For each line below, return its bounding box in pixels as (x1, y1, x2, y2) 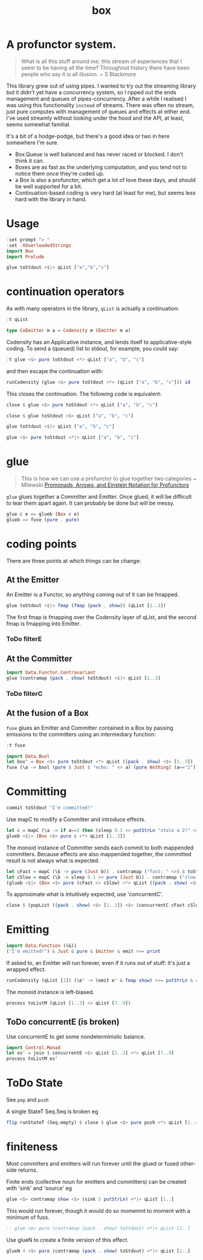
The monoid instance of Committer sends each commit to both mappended (6, 844, 194, 851)
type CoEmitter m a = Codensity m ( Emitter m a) (6, 328, 131, 334)
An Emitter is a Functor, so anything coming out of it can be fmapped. (6, 591, 179, 598)
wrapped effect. (6, 966, 47, 973)
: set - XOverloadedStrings (6, 242, 71, 248)
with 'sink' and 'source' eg (6, 1184, 72, 1192)
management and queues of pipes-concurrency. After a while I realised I (6, 95, 187, 102)
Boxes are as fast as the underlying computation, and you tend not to (14, 163, 187, 170)
